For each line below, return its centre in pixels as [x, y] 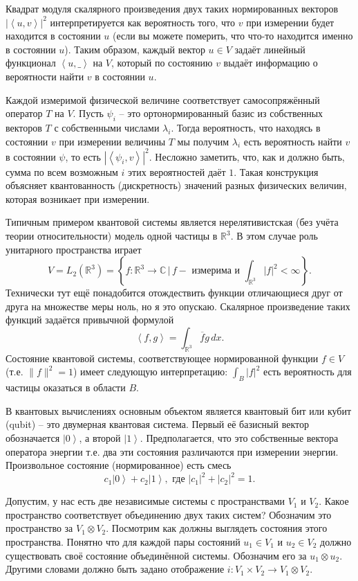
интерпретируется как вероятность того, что [143, 22]
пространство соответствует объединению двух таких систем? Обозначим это [169, 514]
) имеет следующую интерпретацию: [150, 372]
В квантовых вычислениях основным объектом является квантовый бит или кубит [179, 410]
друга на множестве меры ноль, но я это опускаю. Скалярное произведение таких [178, 306]
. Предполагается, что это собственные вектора [239, 437]
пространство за [39, 528]
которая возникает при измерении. [78, 198]
